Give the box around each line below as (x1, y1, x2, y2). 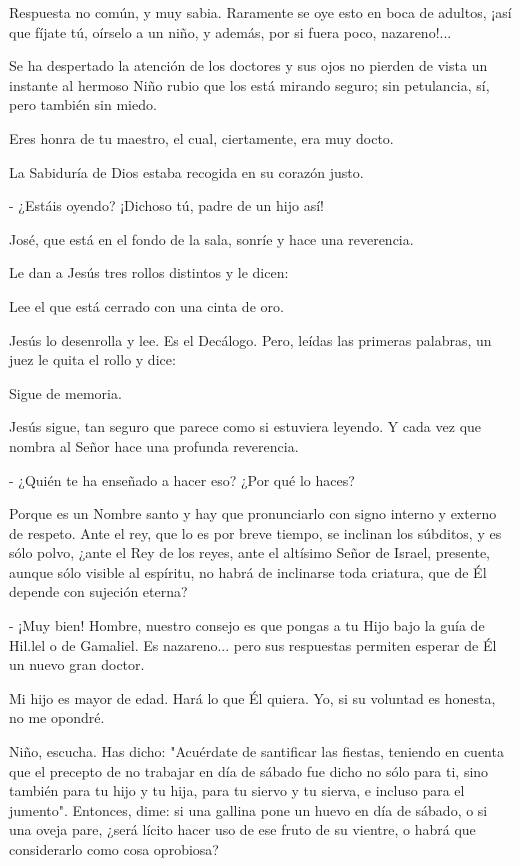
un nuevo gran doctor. (9, 654, 145, 675)
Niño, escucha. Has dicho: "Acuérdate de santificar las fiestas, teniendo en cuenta (9, 741, 504, 762)
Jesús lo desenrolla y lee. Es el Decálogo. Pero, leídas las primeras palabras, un (9, 329, 492, 350)
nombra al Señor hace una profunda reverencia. (9, 435, 299, 456)
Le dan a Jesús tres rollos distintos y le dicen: (9, 262, 289, 283)
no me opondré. (9, 707, 105, 728)
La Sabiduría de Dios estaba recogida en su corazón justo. (9, 161, 364, 182)
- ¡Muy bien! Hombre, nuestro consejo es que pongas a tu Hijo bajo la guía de (9, 615, 485, 636)
